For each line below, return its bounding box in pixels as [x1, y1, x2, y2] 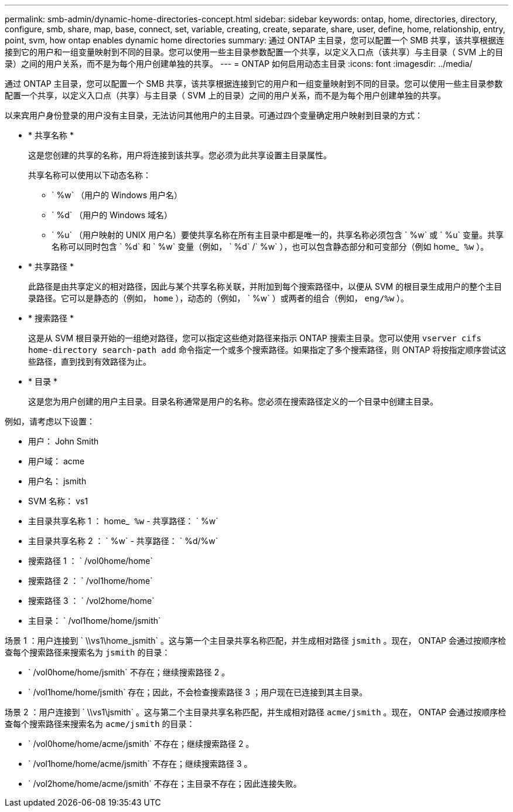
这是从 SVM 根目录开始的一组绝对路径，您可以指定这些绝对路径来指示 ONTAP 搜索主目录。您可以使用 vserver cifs [28, 333, 481, 343]
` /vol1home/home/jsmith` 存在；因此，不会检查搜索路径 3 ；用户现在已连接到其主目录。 [28, 687, 368, 697]
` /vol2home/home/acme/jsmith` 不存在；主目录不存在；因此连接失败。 [28, 779, 302, 789]
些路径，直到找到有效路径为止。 [28, 356, 151, 366]
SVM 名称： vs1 [28, 496, 88, 506]
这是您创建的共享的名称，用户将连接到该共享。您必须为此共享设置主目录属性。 [28, 150, 331, 160]
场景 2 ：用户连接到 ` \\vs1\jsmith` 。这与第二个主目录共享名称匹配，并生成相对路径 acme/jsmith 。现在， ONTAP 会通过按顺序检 [5, 707, 507, 717]
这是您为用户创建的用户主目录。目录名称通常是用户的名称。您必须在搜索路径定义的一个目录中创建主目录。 [28, 396, 438, 406]
